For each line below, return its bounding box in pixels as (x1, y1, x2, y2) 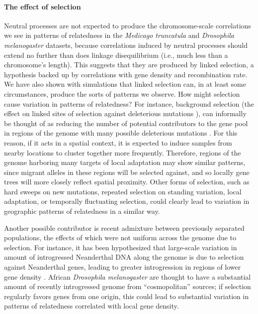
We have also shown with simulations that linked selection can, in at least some (4, 79, 246, 89)
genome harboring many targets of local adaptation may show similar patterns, (4, 157, 246, 167)
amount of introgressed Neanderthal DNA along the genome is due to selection (4, 252, 244, 262)
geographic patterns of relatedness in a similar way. (4, 206, 160, 216)
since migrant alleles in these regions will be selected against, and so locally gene (4, 166, 250, 177)
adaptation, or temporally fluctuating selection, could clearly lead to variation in (4, 196, 250, 206)
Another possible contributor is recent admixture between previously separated (4, 222, 245, 233)
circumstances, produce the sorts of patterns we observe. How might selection (4, 88, 240, 99)
